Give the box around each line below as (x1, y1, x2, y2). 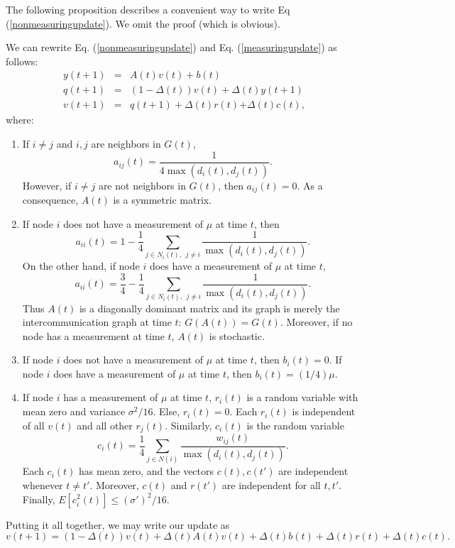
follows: (6, 53, 38, 68)
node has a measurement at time (22, 328, 165, 343)
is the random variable (246, 417, 344, 432)
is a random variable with (246, 390, 358, 405)
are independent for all (221, 477, 321, 492)
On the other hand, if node (22, 258, 140, 273)
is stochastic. (209, 328, 265, 343)
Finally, (22, 491, 55, 506)
